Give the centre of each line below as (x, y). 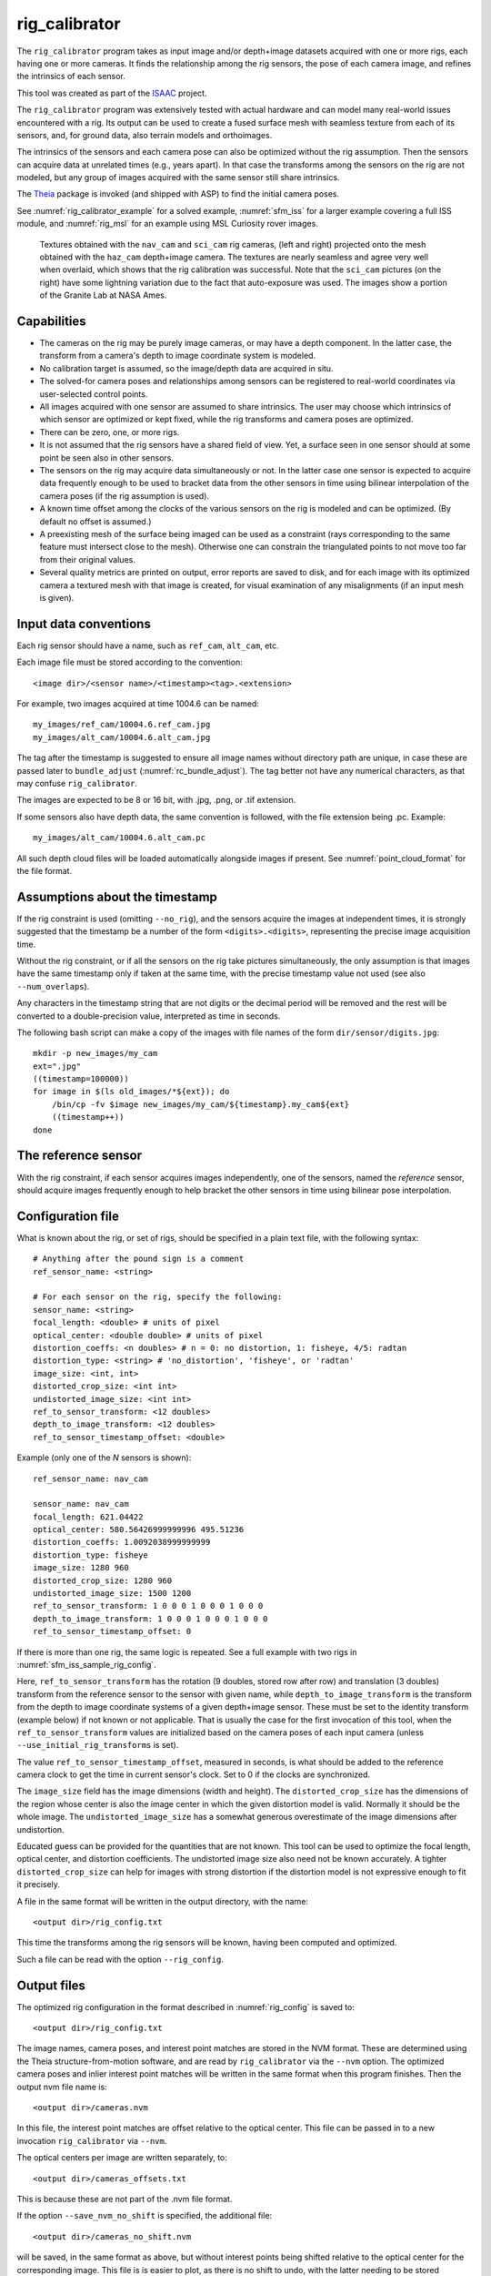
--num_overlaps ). (53, 986)
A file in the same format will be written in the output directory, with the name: (163, 1901)
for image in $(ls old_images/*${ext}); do (131, 1092)
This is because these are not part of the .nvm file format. (125, 2199)
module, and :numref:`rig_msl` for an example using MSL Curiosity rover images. (167, 224)
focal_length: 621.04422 (88, 1517)
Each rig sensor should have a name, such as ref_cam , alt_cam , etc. (148, 645)
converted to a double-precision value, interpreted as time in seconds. (149, 1016)
